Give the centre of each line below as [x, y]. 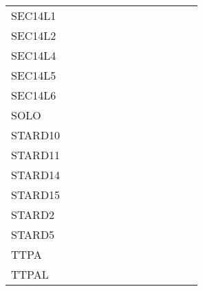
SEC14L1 [34, 15]
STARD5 [33, 234]
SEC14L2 [34, 35]
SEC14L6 [34, 95]
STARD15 [36, 195]
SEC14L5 [34, 75]
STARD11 [36, 155]
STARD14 [36, 175]
